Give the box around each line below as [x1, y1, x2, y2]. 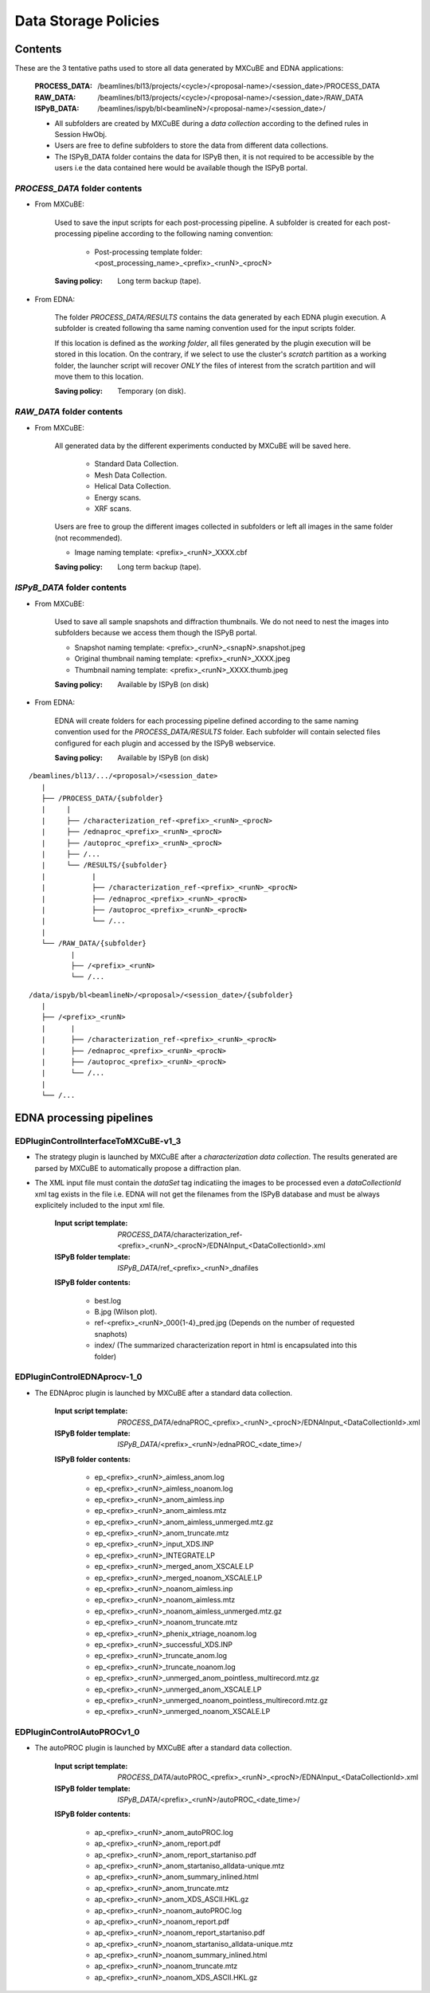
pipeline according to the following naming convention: [92, 229, 274, 238]
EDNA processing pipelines [14, 1111, 154, 1125]
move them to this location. [54, 371, 144, 382]
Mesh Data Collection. [94, 470, 167, 480]
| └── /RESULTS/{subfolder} [41, 861, 168, 870]
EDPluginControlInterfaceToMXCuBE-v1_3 [14, 1136, 182, 1146]
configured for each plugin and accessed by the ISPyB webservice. [54, 738, 276, 748]
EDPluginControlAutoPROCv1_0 [14, 1727, 140, 1738]
